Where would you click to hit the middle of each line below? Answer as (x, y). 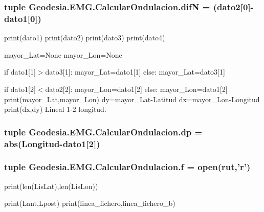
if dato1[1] (20, 72)
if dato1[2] (20, 89)
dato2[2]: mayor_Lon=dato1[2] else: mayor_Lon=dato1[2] (136, 89)
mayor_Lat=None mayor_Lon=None (63, 54)
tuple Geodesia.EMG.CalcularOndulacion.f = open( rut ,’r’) (127, 167)
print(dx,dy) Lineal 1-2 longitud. (55, 109)
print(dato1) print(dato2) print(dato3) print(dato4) (85, 38)
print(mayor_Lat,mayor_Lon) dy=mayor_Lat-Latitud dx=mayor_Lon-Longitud (132, 99)
